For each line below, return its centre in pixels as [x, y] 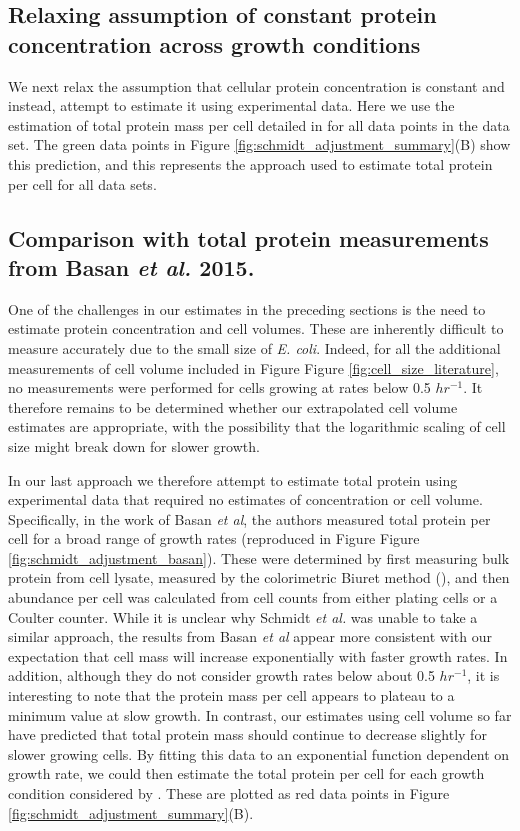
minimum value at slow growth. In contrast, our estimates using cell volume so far [260, 714]
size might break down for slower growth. [134, 445]
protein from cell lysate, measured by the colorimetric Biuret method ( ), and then [259, 577]
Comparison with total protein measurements [248, 237]
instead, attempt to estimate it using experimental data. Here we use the [231, 105]
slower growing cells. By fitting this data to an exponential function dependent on [259, 753]
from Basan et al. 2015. [131, 266]
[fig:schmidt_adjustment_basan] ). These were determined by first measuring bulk [259, 557]
